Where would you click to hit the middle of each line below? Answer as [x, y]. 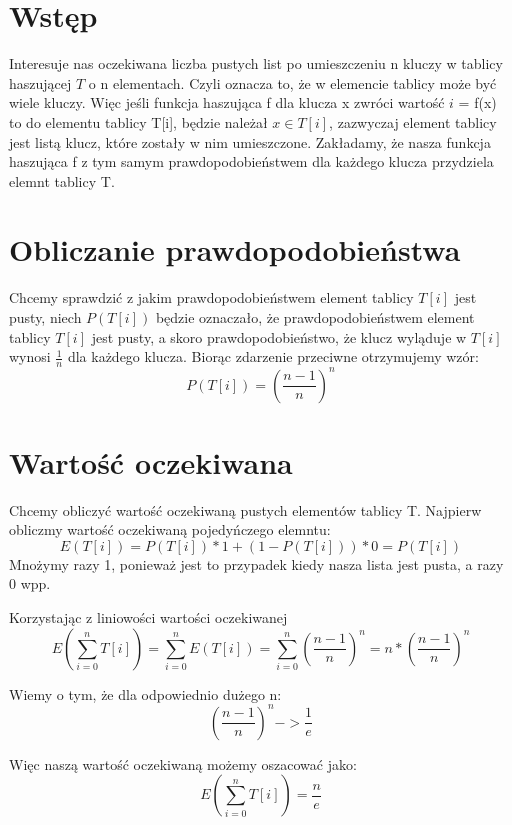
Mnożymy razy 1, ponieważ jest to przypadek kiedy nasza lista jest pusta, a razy [256, 563]
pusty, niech [45, 317]
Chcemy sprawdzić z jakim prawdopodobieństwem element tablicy [211, 297]
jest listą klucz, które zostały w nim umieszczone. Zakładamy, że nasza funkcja [250, 141]
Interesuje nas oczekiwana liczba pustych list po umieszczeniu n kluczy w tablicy [256, 63]
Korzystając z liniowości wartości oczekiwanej [148, 617]
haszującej [40, 82]
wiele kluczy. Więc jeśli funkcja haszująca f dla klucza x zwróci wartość [227, 102]
